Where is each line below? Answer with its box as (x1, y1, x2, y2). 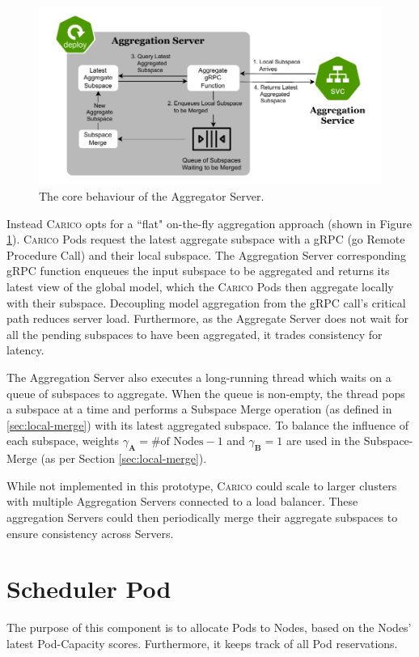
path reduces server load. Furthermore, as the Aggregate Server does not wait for (6, 310, 409, 327)
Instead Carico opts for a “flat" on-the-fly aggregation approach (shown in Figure (6, 214, 412, 231)
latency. (6, 341, 44, 358)
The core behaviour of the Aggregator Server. (39, 188, 265, 205)
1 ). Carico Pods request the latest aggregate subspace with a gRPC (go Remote (6, 231, 405, 248)
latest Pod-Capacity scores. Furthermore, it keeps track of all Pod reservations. (6, 634, 398, 651)
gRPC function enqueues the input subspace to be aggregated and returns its (6, 262, 390, 279)
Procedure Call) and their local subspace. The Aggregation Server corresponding (6, 246, 406, 263)
